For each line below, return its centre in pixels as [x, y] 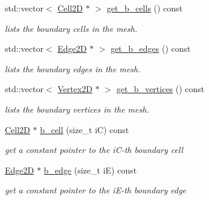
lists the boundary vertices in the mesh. [77, 109]
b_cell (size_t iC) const [85, 129]
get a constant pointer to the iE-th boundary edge [96, 190]
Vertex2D [75, 89]
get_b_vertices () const [160, 89]
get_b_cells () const [145, 8]
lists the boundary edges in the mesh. [73, 68]
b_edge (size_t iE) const [90, 170]
